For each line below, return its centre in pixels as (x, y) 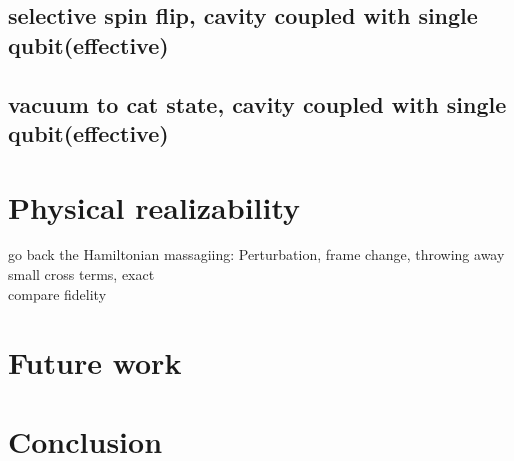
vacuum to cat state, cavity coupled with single (257, 103)
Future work (95, 362)
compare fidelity (57, 293)
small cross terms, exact (81, 274)
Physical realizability (154, 206)
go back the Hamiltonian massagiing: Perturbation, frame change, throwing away (256, 254)
